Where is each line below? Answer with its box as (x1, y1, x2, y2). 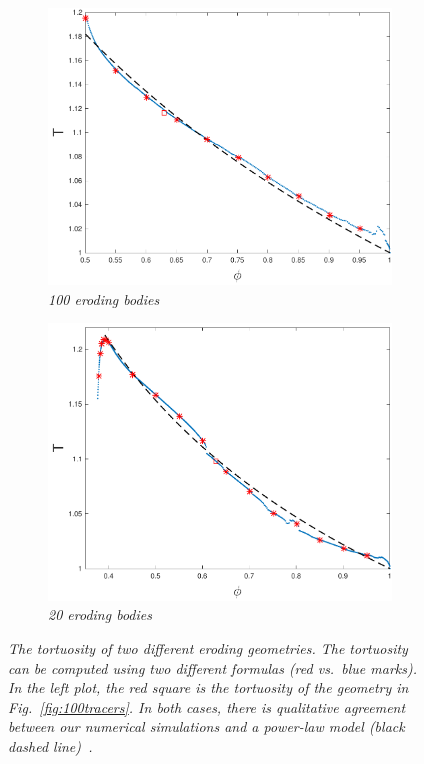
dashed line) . (8, 735, 93, 756)
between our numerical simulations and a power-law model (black (8, 716, 405, 737)
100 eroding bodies (48, 288, 160, 309)
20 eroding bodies (48, 604, 152, 625)
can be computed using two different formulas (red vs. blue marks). (8, 657, 418, 678)
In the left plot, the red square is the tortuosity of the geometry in (8, 677, 409, 698)
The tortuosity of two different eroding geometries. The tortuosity (8, 637, 408, 658)
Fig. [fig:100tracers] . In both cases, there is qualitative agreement (8, 696, 406, 717)
